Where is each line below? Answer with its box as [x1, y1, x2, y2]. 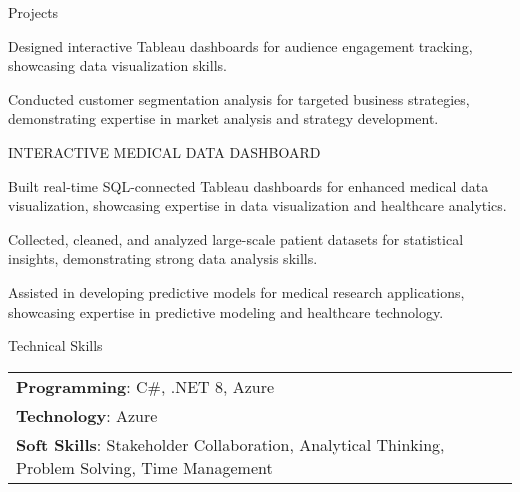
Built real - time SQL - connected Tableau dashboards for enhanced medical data [8, 175, 489, 196]
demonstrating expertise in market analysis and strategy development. [8, 108, 439, 129]
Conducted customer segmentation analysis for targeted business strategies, [8, 88, 470, 109]
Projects [8, 2, 59, 22]
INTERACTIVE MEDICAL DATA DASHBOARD [8, 141, 321, 162]
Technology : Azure [16, 403, 158, 427]
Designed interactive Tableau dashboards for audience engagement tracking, [8, 35, 473, 56]
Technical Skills [8, 335, 103, 356]
